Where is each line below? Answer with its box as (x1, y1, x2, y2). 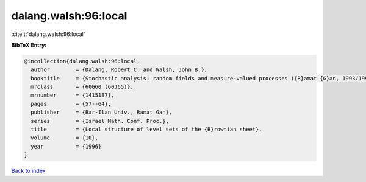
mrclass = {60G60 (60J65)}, (30, 83, 134, 91)
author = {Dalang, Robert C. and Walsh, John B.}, (30, 66, 208, 73)
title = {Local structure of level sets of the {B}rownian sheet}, (30, 126, 262, 133)
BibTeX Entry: (11, 41, 47, 49)
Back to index (11, 167, 46, 175)
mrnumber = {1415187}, (30, 92, 115, 99)
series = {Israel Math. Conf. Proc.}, (30, 117, 169, 124)
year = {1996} (30, 143, 102, 150)
